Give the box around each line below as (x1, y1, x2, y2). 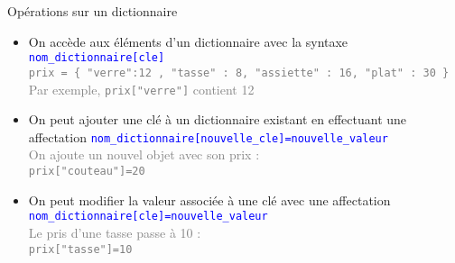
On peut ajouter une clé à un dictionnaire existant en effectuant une (28, 110, 407, 129)
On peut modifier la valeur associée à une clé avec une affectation (28, 190, 391, 209)
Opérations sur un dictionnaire (7, 2, 178, 20)
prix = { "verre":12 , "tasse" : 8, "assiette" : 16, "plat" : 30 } (28, 66, 450, 79)
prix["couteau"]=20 (28, 165, 145, 177)
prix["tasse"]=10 (28, 242, 133, 256)
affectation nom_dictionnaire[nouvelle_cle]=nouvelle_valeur (28, 127, 388, 146)
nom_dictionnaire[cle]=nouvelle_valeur (28, 210, 268, 223)
